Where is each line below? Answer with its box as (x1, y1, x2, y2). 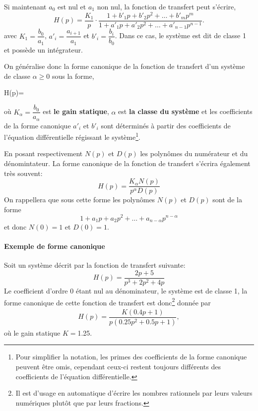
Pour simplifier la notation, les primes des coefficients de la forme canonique (15, 352, 247, 362)
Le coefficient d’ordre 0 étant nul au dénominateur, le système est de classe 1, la (4, 286, 248, 296)
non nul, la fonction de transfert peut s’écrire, (97, 1, 236, 11)
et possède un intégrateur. (4, 44, 83, 55)
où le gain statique (4, 327, 61, 338)
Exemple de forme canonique (4, 241, 105, 251)
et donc (4, 222, 27, 232)
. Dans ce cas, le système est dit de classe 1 (115, 30, 246, 41)
